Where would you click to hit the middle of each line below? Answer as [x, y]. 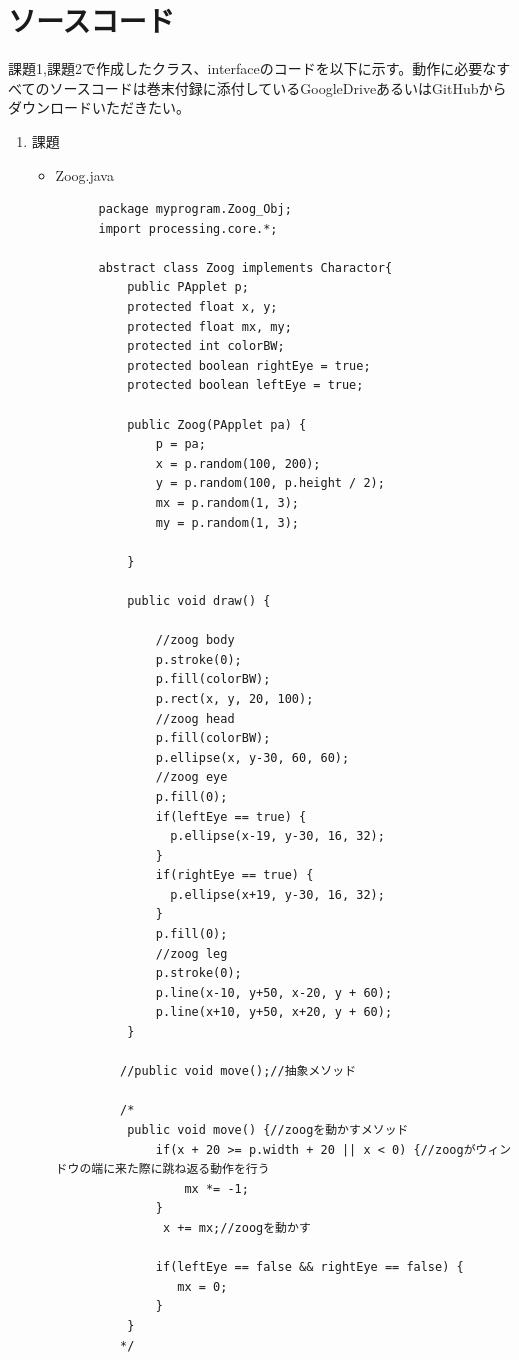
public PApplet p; [188, 287]
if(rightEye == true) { [234, 875]
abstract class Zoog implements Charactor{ [245, 267]
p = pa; [180, 444]
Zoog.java [84, 174]
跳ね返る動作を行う [216, 1169]
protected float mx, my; [209, 326]
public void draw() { [199, 600]
